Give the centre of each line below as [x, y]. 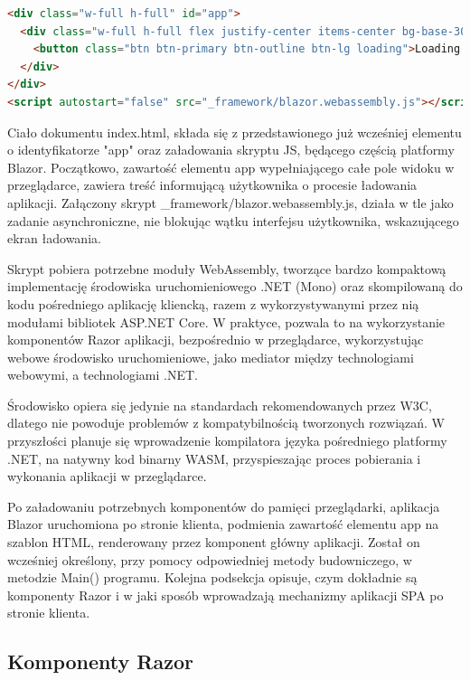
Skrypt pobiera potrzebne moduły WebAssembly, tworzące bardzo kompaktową [227, 268]
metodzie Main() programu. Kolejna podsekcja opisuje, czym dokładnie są [212, 577]
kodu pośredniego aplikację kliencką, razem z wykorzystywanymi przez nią [213, 303]
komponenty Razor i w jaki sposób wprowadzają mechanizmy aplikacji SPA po [226, 595]
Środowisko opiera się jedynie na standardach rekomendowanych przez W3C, [220, 405]
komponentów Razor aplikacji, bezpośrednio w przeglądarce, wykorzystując [216, 340]
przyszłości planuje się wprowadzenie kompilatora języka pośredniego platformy [227, 441]
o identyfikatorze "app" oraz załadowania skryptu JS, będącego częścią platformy [231, 150]
